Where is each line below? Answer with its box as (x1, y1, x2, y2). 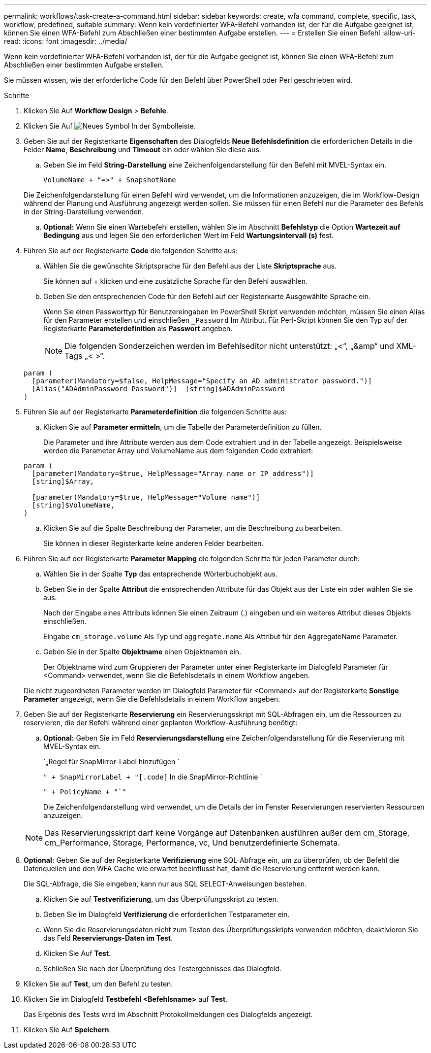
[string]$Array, (31, 477, 94, 485)
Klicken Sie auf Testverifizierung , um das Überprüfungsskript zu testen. (43, 895, 278, 903)
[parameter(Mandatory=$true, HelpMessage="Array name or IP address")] (31, 470, 314, 477)
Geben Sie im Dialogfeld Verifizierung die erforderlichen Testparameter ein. (43, 910, 290, 918)
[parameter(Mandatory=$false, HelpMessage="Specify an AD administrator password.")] (31, 377, 372, 385)
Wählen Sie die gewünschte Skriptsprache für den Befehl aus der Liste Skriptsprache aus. (43, 262, 337, 270)
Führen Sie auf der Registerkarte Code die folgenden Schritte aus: (24, 246, 238, 255)
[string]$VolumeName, (31, 501, 115, 509)
